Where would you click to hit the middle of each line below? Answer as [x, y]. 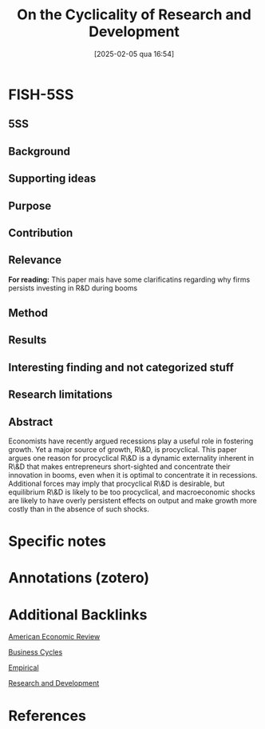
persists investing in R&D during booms [73, 288]
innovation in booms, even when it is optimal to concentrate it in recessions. [133, 475]
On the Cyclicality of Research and [134, 15]
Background [39, 151]
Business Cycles [36, 652]
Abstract [31, 422]
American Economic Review [54, 637]
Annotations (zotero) [79, 578]
